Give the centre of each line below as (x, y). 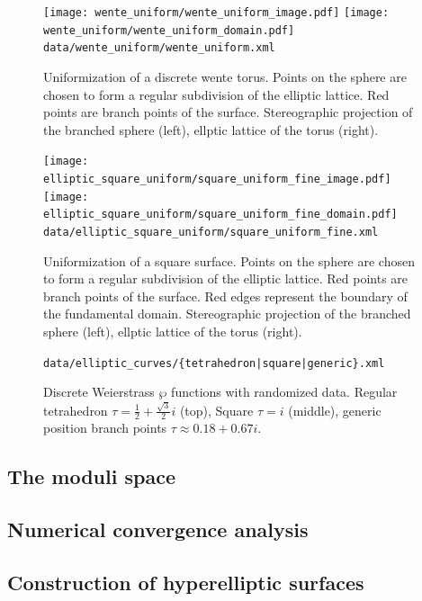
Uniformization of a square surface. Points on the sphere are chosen (229, 260)
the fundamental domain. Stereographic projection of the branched (227, 314)
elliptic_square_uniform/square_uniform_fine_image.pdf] (217, 179)
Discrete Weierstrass (99, 392)
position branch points (105, 428)
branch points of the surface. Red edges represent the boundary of (225, 296)
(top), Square (216, 410)
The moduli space (91, 476)
